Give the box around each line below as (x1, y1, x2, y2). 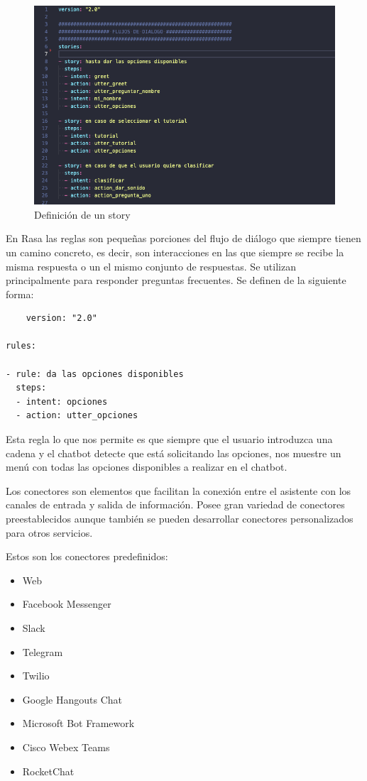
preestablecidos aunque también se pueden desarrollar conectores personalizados (6, 511, 354, 526)
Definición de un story (34, 207, 131, 222)
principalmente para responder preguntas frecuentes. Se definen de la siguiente (6, 273, 346, 288)
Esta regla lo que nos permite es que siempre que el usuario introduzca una (6, 432, 333, 447)
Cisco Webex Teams (22, 739, 110, 754)
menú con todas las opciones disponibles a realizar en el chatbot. (6, 459, 287, 474)
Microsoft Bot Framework (22, 716, 135, 731)
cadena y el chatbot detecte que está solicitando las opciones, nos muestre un (6, 445, 341, 460)
